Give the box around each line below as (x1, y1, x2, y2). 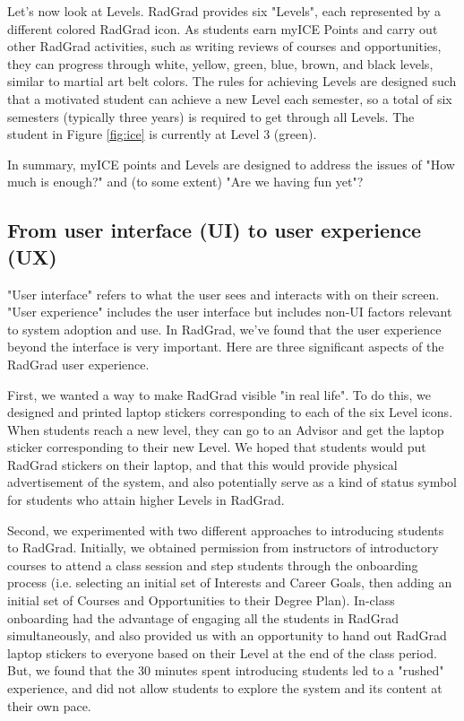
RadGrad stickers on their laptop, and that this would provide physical (7, 455, 398, 473)
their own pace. (7, 696, 91, 715)
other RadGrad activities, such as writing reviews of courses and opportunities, (7, 37, 442, 56)
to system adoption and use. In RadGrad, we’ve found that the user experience (7, 319, 442, 338)
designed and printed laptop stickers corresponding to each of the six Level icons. (7, 403, 453, 421)
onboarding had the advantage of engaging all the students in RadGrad (7, 608, 399, 627)
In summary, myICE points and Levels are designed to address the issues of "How (7, 154, 455, 173)
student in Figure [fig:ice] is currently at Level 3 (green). (7, 125, 317, 143)
